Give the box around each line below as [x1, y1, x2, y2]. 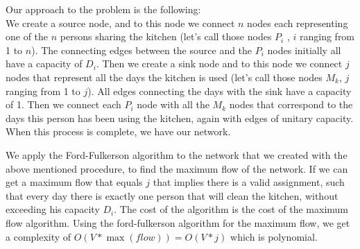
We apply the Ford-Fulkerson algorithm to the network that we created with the [6, 147, 348, 162]
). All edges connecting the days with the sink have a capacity [87, 83, 352, 98]
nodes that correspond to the [229, 97, 353, 112]
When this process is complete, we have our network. [6, 124, 231, 139]
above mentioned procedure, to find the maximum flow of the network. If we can [6, 161, 348, 175]
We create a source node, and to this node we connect [6, 15, 235, 30]
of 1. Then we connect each [6, 97, 121, 112]
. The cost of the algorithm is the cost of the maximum [114, 202, 348, 216]
